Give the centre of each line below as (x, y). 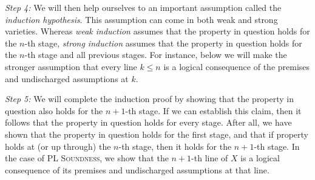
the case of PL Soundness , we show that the (87, 158)
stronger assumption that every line (71, 66)
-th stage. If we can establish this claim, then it (213, 110)
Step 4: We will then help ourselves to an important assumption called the (143, 7)
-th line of (210, 158)
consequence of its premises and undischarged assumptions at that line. (137, 169)
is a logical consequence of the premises (237, 66)
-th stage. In (277, 146)
